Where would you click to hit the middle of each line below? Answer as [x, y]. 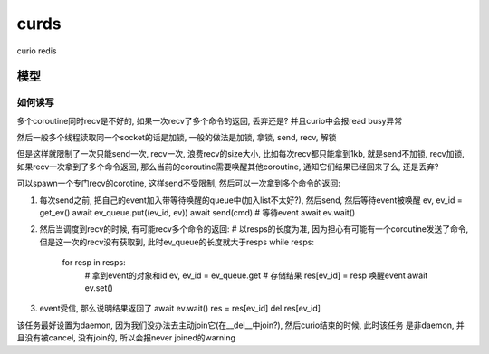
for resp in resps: [94, 263]
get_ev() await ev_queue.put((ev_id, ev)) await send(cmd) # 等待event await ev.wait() [197, 213]
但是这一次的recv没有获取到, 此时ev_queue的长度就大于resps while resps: [177, 242]
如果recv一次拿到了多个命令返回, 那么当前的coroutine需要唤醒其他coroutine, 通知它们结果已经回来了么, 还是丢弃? [228, 167]
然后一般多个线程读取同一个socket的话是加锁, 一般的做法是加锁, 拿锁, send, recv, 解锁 [177, 138]
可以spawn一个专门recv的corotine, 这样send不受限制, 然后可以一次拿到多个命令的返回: [179, 183]
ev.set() [99, 288]
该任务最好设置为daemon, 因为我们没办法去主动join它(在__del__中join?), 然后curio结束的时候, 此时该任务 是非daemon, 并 [241, 325]
